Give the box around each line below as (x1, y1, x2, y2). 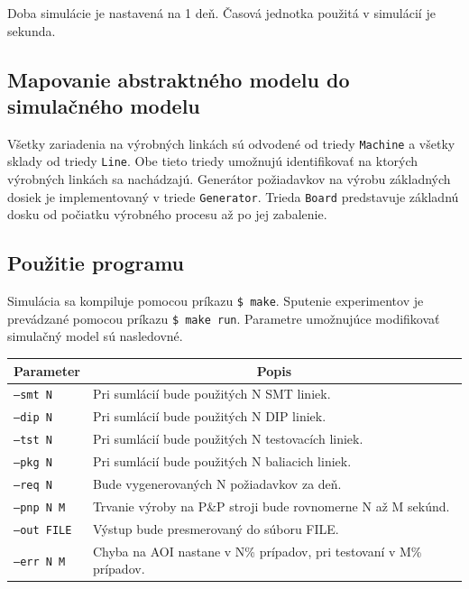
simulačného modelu (7, 91, 200, 119)
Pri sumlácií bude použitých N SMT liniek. (92, 384, 331, 403)
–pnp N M (14, 501, 66, 514)
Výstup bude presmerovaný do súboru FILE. (92, 519, 339, 538)
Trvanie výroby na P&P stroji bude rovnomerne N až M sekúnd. (92, 496, 450, 515)
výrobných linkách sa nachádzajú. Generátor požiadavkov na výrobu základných (7, 170, 451, 189)
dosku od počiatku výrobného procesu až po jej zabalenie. (7, 205, 327, 224)
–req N (14, 479, 52, 492)
